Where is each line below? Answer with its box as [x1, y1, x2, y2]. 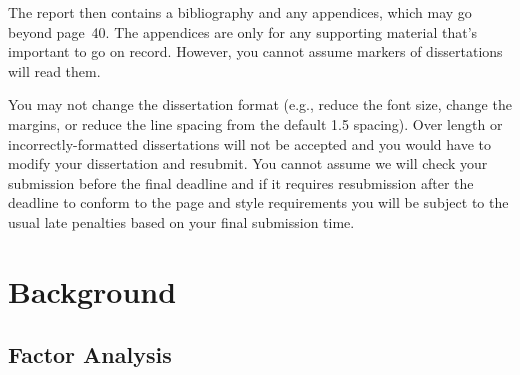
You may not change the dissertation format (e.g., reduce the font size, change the [8, 94, 512, 115]
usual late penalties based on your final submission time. [8, 211, 355, 232]
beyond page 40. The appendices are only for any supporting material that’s [8, 21, 478, 42]
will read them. [8, 60, 101, 81]
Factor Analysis [8, 339, 172, 370]
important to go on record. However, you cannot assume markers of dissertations [8, 41, 503, 62]
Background [8, 270, 177, 311]
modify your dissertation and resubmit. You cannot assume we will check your [8, 153, 488, 174]
